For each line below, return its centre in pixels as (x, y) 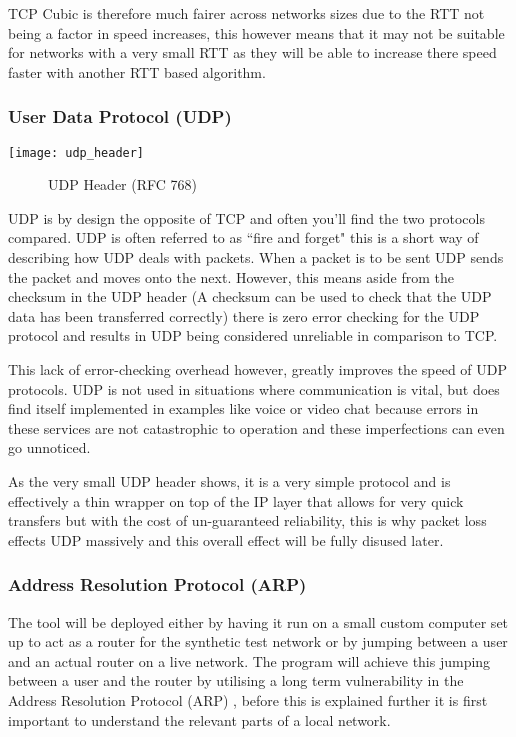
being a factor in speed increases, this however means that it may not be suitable (256, 32)
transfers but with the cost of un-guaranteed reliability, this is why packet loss (247, 520)
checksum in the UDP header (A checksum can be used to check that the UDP (250, 296)
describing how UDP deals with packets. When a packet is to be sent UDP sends (256, 257)
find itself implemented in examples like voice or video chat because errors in (243, 408)
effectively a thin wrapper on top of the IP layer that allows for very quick (236, 500)
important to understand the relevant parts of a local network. (199, 719)
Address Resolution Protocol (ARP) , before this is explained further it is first (248, 699)
